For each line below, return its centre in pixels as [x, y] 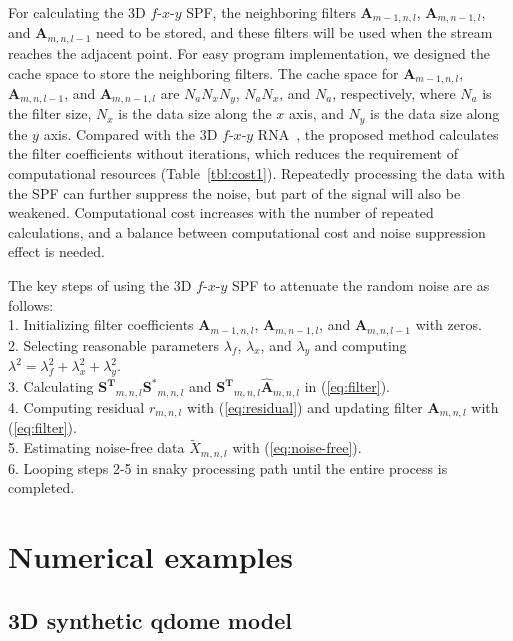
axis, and [316, 113]
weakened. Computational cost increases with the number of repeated [221, 212]
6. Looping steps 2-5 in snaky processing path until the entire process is [228, 467]
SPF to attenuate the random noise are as [361, 285]
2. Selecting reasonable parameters [114, 344]
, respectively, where [394, 92]
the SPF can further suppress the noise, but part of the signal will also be [234, 192]
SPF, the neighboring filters [271, 12]
